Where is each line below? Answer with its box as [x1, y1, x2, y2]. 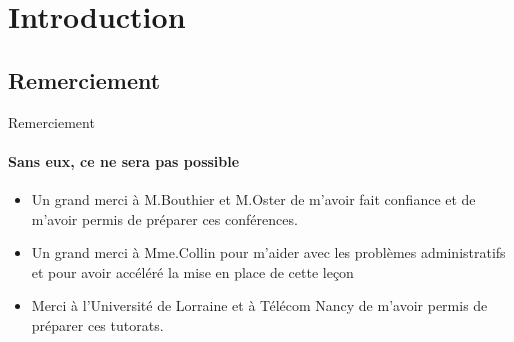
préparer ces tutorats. [31, 314, 164, 335]
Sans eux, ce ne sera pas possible [8, 150, 240, 171]
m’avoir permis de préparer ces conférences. [31, 208, 298, 229]
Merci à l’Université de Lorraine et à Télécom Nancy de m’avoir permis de [31, 295, 488, 316]
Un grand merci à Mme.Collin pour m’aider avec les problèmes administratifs [31, 242, 506, 263]
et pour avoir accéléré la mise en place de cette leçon [31, 261, 354, 282]
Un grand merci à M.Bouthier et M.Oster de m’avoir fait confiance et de [31, 188, 476, 209]
